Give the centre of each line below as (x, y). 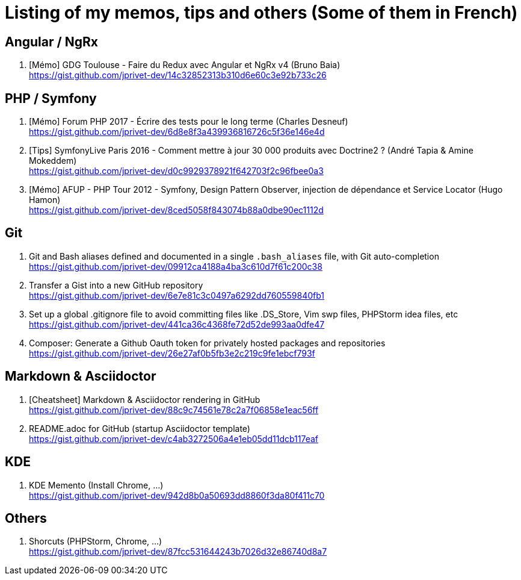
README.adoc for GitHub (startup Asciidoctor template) (140, 428)
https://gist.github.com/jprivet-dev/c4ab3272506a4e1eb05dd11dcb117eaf (174, 438)
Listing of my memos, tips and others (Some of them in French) (261, 13)
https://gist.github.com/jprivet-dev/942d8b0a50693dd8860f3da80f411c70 (177, 495)
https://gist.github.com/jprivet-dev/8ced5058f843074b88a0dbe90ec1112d (176, 210)
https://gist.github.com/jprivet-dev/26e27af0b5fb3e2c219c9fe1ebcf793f (172, 353)
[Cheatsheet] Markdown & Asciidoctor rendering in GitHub (145, 399)
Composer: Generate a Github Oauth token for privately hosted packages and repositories (207, 343)
